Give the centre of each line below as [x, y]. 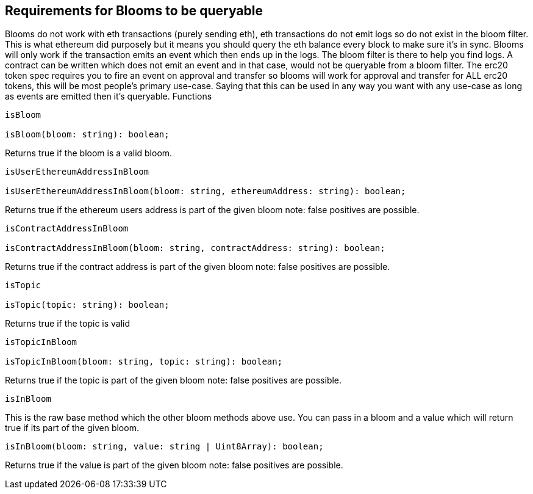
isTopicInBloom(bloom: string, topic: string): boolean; [144, 362]
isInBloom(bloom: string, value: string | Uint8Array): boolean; [164, 447]
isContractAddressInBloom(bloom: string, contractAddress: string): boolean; [195, 248]
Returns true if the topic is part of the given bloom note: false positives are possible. [173, 380]
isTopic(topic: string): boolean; [87, 305]
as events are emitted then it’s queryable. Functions [109, 96]
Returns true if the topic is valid [68, 324]
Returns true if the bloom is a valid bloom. [89, 153]
